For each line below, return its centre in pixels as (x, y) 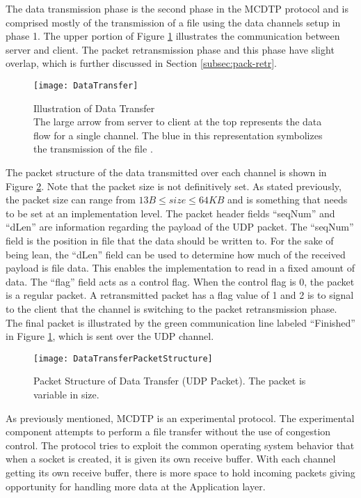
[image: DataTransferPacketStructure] (123, 358)
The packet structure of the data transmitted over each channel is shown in (166, 172)
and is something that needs (288, 200)
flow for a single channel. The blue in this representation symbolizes (178, 135)
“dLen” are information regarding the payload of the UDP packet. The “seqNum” (180, 227)
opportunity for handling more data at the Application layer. (136, 486)
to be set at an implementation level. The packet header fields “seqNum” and (170, 213)
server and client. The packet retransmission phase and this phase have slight (170, 49)
